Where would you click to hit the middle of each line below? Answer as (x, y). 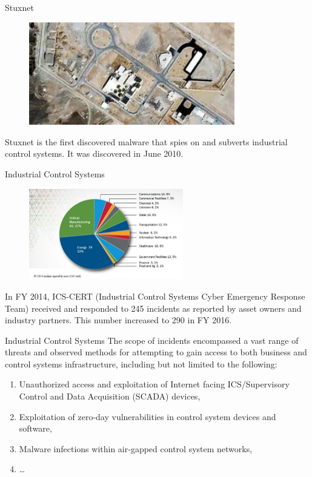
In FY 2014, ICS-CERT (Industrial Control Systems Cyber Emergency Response (155, 296)
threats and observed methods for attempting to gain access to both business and (156, 352)
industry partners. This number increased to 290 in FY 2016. (118, 320)
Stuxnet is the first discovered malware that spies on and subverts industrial (146, 141)
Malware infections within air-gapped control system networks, (136, 448)
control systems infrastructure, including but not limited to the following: (141, 364)
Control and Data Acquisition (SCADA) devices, (110, 396)
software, (35, 428)
